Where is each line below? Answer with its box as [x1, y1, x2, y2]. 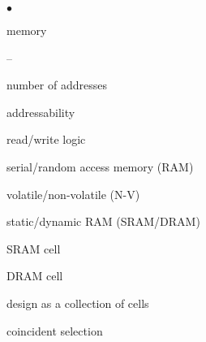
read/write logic [6, 131, 86, 148]
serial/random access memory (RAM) [6, 158, 194, 175]
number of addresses [6, 76, 107, 93]
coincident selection [6, 322, 103, 339]
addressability [6, 103, 75, 120]
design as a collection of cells [6, 294, 149, 311]
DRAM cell [6, 267, 63, 284]
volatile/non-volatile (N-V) [6, 185, 140, 202]
